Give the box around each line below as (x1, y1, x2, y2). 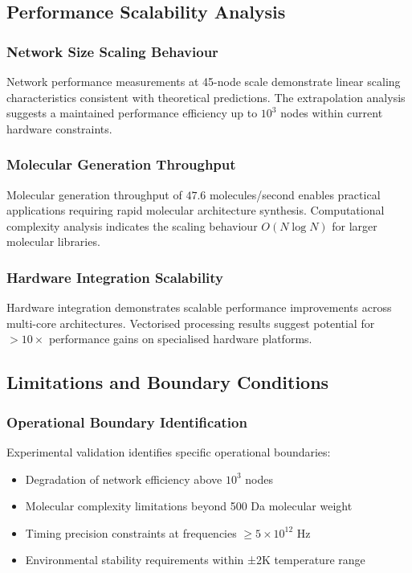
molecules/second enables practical (209, 186, 381, 203)
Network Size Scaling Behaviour (6, 41, 218, 61)
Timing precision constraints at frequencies (25, 524, 237, 541)
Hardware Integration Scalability (6, 267, 224, 287)
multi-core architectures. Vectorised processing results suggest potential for (6, 314, 375, 331)
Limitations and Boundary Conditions (6, 370, 329, 395)
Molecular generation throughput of (6, 186, 182, 203)
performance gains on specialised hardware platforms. (48, 330, 312, 347)
